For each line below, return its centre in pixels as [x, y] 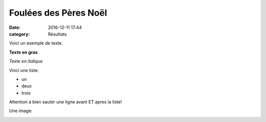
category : [19, 34]
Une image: [21, 111]
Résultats [57, 34]
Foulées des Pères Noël [58, 13]
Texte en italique [26, 61]
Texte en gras [23, 52]
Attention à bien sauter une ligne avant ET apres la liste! [66, 102]
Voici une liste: [24, 70]
